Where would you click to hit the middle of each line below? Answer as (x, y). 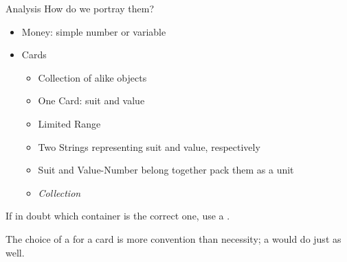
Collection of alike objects (92, 77)
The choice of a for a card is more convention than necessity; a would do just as (173, 238)
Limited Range (69, 123)
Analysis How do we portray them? (80, 8)
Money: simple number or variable (94, 31)
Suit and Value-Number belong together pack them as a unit (166, 170)
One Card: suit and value (91, 100)
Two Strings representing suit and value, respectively (149, 146)
